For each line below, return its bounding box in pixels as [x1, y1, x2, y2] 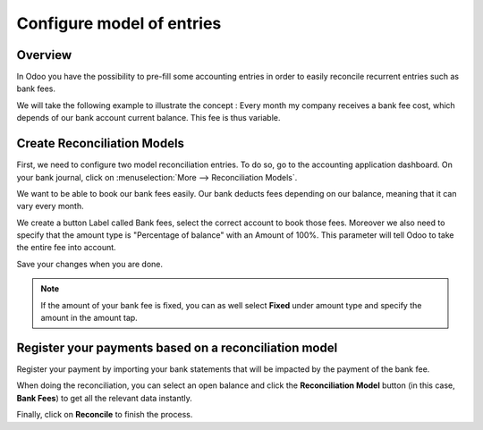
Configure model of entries [16, 13, 222, 33]
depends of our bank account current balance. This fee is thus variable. [16, 113, 281, 123]
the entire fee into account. [16, 242, 116, 253]
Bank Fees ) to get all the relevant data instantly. [16, 392, 192, 403]
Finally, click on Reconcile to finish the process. [16, 409, 193, 420]
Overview [16, 47, 72, 63]
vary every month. [16, 201, 84, 212]
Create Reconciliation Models [16, 136, 185, 151]
